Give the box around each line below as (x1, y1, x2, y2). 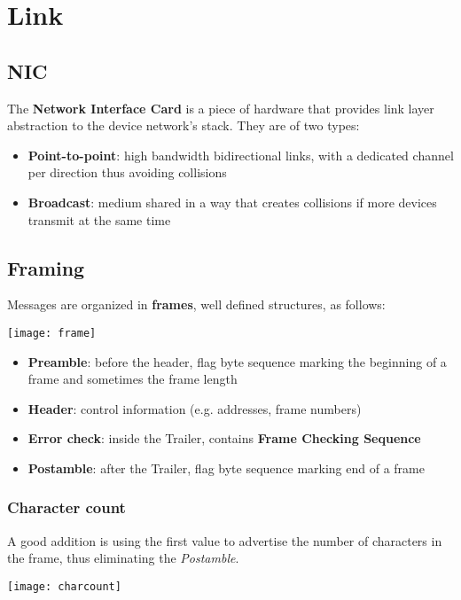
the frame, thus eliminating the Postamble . (7, 549, 239, 567)
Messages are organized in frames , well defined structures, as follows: (7, 295, 386, 314)
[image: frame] (7, 326, 97, 339)
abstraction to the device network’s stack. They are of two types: (7, 116, 360, 135)
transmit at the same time (27, 210, 171, 229)
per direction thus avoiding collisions (27, 163, 227, 182)
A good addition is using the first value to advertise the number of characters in (7, 531, 442, 549)
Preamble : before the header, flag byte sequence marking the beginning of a (27, 352, 447, 370)
